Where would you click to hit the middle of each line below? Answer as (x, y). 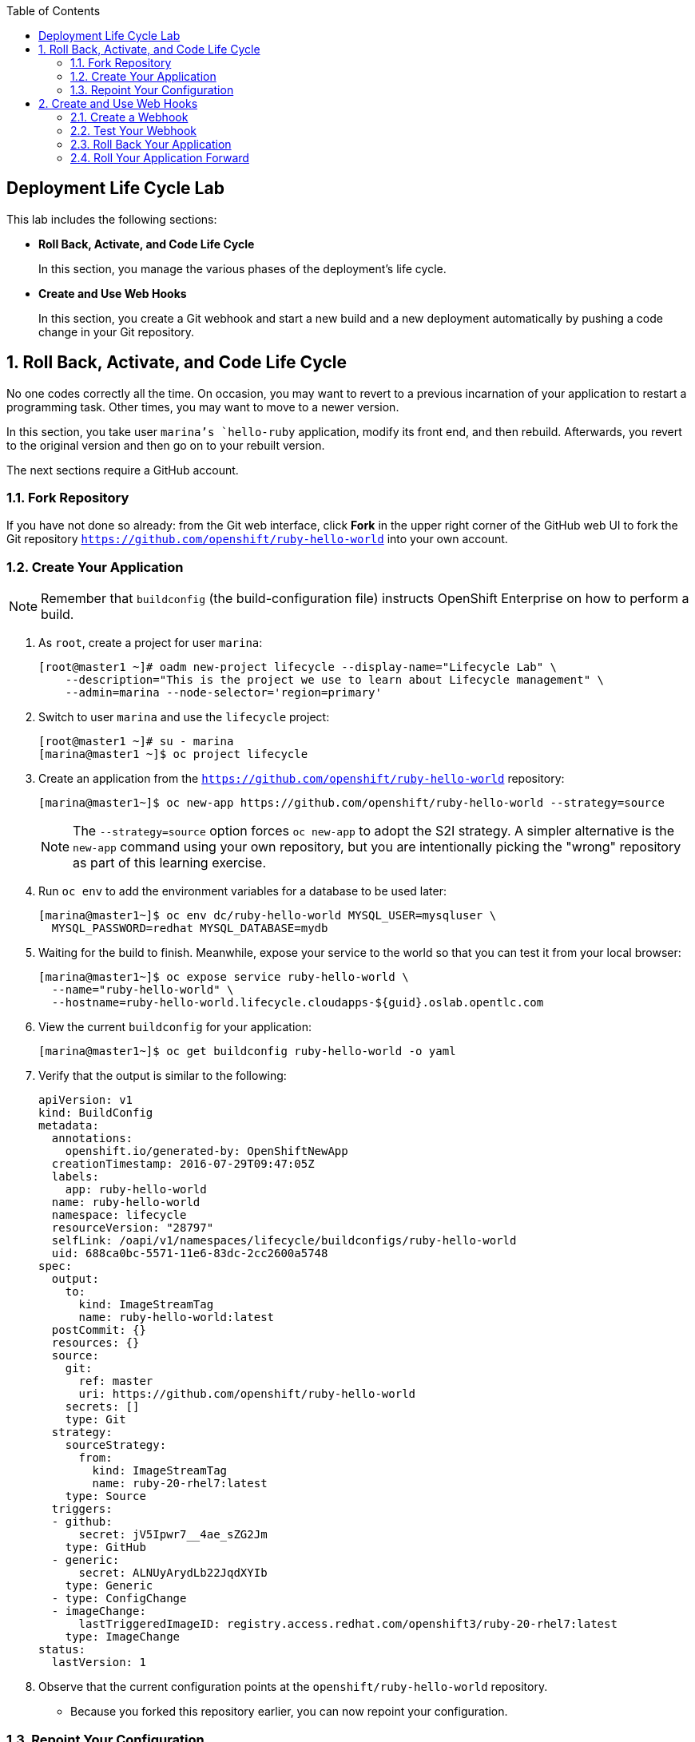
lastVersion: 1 (99, 1663)
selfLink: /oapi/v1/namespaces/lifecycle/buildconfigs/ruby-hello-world (284, 1241)
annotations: (92, 1139)
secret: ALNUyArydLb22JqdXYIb (173, 1573)
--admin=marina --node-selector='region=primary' (223, 693)
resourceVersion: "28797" (133, 1228)
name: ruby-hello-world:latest (177, 1317)
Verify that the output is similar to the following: (163, 1076)
